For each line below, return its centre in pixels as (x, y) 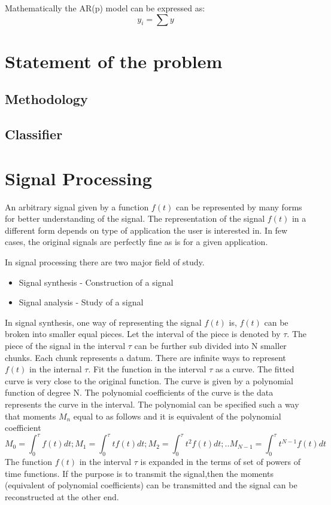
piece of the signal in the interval (65, 345)
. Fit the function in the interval (147, 369)
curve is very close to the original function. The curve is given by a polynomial (149, 380)
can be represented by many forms (239, 206)
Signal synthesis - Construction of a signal (96, 282)
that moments (31, 416)
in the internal (56, 369)
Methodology (46, 99)
